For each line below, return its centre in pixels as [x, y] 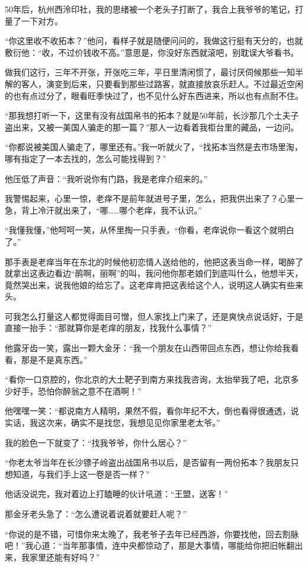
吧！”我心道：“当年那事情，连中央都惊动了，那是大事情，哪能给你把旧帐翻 [150, 545]
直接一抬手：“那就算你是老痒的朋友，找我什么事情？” [108, 328]
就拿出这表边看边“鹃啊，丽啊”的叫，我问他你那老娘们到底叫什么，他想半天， [154, 273]
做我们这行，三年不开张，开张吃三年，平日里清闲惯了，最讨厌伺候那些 [142, 72]
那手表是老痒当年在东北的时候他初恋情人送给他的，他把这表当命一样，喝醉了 [154, 261]
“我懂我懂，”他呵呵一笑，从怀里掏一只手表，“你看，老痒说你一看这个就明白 [150, 230]
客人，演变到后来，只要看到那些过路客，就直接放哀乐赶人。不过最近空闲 [162, 83]
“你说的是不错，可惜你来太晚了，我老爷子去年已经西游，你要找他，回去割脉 [152, 533]
